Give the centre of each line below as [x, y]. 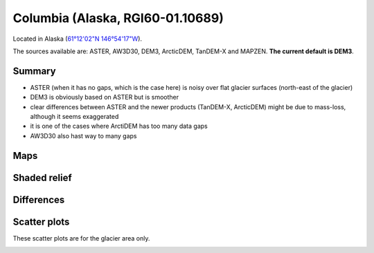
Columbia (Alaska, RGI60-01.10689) [118, 18]
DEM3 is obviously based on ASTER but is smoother [105, 97]
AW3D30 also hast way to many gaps [83, 135]
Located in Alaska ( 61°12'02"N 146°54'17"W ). [77, 39]
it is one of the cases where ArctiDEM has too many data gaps [119, 126]
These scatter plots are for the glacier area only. [81, 238]
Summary [34, 71]
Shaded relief [42, 177]
